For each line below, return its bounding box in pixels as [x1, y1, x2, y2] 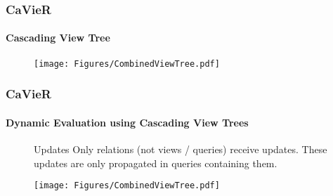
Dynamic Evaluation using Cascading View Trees [6, 115, 249, 129]
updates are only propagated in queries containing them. [34, 155, 277, 170]
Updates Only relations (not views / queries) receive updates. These [34, 141, 327, 156]
